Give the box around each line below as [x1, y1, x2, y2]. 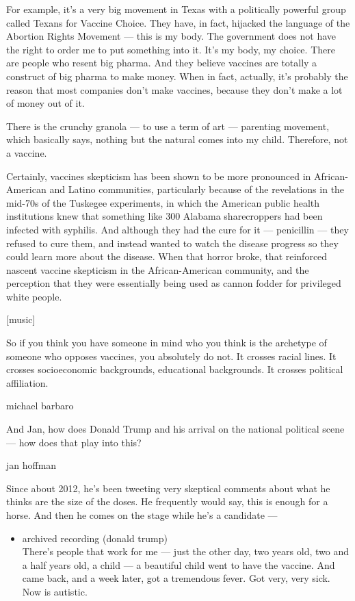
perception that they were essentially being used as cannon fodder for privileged [6, 276, 341, 290]
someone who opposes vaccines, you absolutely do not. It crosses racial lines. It [6, 348, 337, 363]
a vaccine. [6, 145, 47, 159]
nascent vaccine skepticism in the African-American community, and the [6, 262, 309, 277]
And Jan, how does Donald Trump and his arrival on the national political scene [6, 422, 345, 436]
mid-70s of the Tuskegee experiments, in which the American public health [6, 195, 320, 209]
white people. [6, 289, 62, 303]
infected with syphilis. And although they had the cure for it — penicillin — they [6, 222, 349, 236]
